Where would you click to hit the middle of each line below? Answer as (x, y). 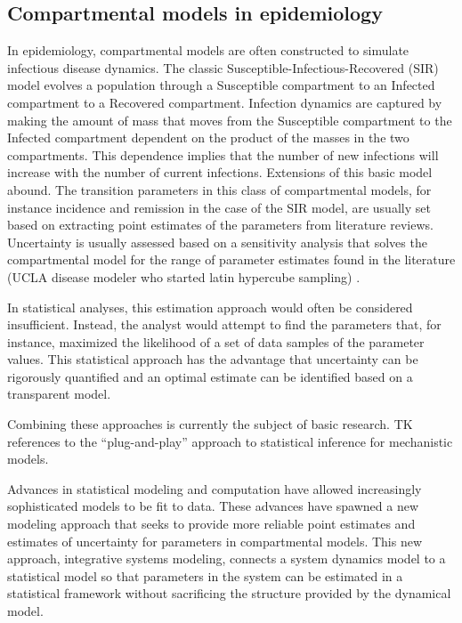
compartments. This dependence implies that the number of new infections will (223, 154)
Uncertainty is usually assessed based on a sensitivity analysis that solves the (217, 242)
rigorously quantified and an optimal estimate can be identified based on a (210, 376)
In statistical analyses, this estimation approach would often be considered (210, 307)
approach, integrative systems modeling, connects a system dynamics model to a (227, 558)
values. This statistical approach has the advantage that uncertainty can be (213, 359)
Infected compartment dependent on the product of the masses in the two (208, 138)
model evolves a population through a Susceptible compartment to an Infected (221, 85)
